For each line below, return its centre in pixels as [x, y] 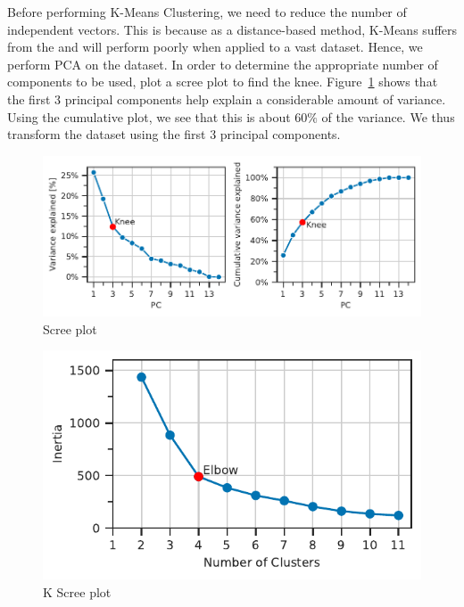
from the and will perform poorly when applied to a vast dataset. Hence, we [215, 47]
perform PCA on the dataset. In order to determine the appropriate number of [223, 64]
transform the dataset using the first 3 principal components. [174, 134]
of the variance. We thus [388, 116]
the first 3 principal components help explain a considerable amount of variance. [227, 98]
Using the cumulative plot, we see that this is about [149, 116]
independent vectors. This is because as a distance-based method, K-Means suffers [232, 29]
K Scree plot [77, 591]
